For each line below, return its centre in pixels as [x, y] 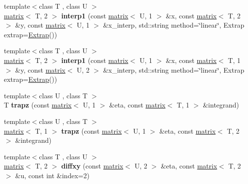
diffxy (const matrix [92, 166]
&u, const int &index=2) [52, 175]
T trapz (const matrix [38, 105]
